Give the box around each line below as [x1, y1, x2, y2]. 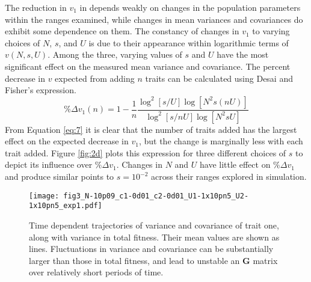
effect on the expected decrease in [5, 135, 129, 147]
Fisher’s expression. [5, 84, 76, 96]
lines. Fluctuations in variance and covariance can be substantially [29, 242, 274, 255]
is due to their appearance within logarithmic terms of [88, 36, 289, 49]
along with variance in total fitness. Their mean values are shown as [29, 230, 280, 243]
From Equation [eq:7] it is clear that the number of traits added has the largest [5, 123, 297, 135]
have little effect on [200, 158, 271, 171]
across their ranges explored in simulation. [150, 170, 307, 182]
